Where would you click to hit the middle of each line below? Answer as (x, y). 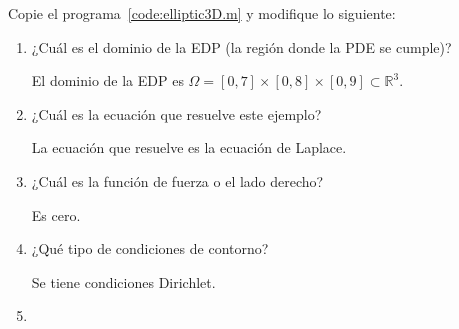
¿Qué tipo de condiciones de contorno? (150, 248)
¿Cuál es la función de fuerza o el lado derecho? (177, 180)
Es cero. (56, 214)
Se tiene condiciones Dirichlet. (123, 281)
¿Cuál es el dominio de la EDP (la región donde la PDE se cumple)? (241, 46)
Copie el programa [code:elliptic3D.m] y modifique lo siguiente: (202, 13)
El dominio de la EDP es (107, 80)
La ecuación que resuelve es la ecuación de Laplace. (189, 147)
